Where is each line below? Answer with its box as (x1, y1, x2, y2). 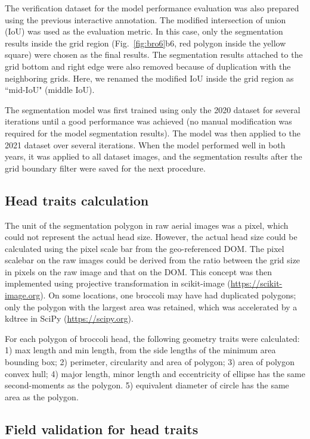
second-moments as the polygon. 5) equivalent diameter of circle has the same (5, 379, 289, 391)
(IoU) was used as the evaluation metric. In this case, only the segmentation (5, 25, 283, 38)
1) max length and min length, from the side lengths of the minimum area (5, 344, 276, 356)
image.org (5, 289, 41, 301)
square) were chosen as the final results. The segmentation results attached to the (5, 48, 303, 61)
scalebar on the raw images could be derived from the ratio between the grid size (5, 254, 300, 266)
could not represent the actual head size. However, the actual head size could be (5, 231, 297, 243)
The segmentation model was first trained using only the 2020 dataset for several (5, 103, 300, 116)
